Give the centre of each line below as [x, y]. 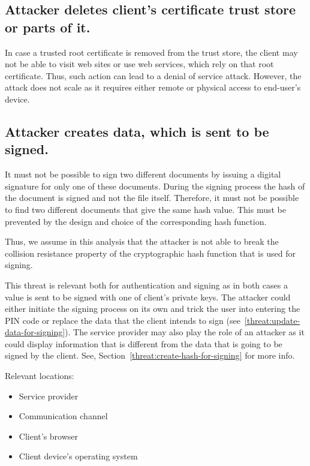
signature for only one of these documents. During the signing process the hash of [155, 186]
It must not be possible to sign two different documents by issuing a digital [143, 174]
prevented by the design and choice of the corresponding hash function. [136, 221]
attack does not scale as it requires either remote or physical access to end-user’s [153, 87]
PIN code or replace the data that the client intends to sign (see [123, 320]
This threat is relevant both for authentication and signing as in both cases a [146, 285]
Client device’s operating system [78, 456]
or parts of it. [48, 27]
